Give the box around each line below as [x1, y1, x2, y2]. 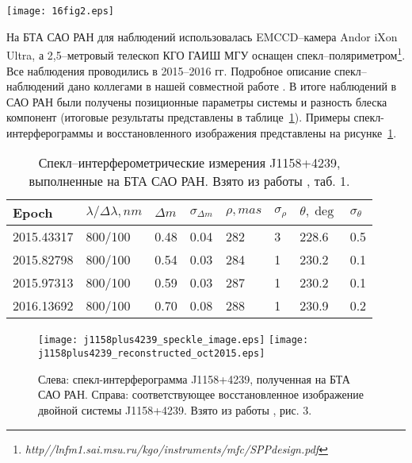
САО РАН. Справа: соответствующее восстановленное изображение [38, 386, 364, 403]
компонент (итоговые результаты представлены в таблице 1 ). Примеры [6, 109, 350, 125]
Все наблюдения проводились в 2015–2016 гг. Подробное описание [6, 62, 331, 79]
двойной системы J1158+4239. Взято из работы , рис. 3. [38, 401, 312, 418]
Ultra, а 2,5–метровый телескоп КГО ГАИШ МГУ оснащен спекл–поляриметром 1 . [6, 44, 406, 63]
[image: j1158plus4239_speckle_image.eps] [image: [38, 334, 309, 346]
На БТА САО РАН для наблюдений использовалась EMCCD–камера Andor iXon [6, 28, 398, 44]
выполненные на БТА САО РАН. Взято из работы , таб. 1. [29, 172, 350, 191]
